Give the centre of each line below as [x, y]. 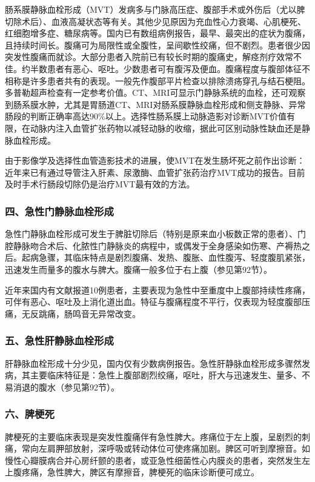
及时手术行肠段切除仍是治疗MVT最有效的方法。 [100, 184]
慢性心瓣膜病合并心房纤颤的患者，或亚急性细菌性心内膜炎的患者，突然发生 [153, 460]
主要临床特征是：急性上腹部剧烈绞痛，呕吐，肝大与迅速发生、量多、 [166, 375]
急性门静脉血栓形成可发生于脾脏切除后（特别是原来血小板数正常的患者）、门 [155, 234]
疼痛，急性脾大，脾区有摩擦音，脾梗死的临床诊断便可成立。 [140, 472]
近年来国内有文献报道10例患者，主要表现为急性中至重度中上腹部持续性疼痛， [157, 290]
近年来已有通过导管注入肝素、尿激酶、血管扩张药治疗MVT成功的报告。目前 [155, 172]
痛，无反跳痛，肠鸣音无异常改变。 [73, 313]
